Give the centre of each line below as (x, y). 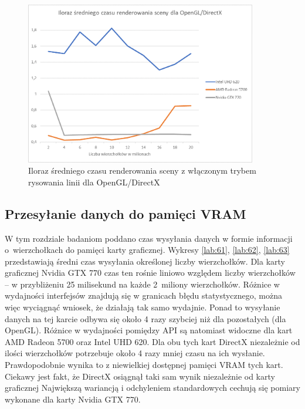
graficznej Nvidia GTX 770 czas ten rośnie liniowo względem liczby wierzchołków (150, 273)
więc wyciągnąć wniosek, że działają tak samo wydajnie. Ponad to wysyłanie (143, 307)
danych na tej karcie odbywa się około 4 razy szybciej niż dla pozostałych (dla (145, 318)
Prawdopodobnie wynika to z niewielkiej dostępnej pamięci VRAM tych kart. (144, 365)
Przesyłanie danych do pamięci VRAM (126, 213)
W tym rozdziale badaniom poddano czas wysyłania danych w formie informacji (149, 238)
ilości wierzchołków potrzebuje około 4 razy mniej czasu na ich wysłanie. (135, 353)
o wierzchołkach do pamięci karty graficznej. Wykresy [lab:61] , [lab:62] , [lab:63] (147, 250)
